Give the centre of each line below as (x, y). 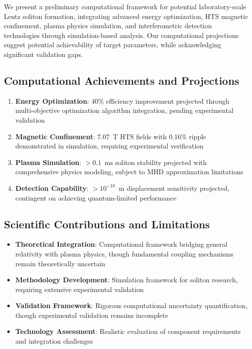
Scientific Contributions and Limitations (107, 224)
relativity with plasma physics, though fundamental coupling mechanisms (125, 253)
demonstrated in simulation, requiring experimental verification (109, 146)
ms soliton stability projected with (156, 162)
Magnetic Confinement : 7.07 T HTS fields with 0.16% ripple (111, 136)
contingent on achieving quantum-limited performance (96, 197)
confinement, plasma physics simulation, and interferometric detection (108, 26)
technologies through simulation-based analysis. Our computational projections (121, 35)
